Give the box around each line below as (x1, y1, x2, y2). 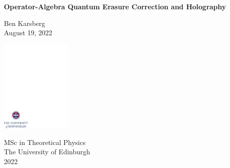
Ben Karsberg (4, 18, 45, 28)
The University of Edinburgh (4, 146, 90, 157)
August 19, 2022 (4, 27, 52, 38)
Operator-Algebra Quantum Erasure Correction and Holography (4, 1, 226, 11)
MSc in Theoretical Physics (4, 137, 86, 147)
